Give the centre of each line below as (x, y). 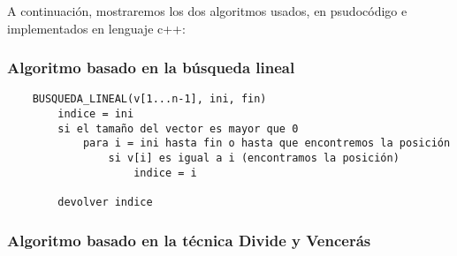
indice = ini (96, 114)
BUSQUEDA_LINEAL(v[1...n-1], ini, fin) (149, 99)
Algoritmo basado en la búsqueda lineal (151, 68)
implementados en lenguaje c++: (96, 28)
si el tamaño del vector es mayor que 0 (178, 128)
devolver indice (105, 202)
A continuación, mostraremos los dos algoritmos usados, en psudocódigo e (207, 11)
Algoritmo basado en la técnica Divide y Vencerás (189, 240)
